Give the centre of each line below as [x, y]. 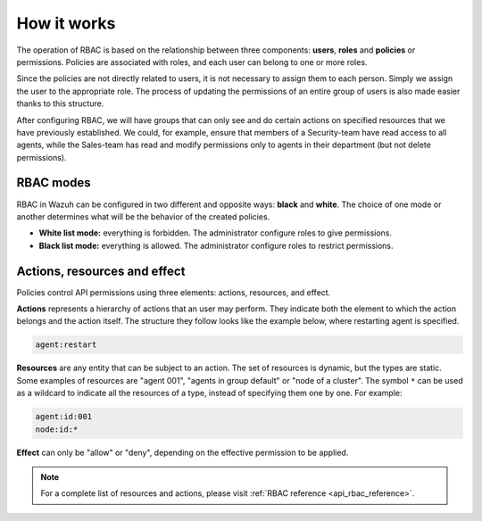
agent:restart [66, 345]
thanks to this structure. [60, 103]
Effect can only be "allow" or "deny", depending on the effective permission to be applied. [183, 452]
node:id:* [57, 429]
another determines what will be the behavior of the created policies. [143, 216]
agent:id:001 [64, 417]
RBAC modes [54, 183]
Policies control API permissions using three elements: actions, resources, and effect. [174, 292]
